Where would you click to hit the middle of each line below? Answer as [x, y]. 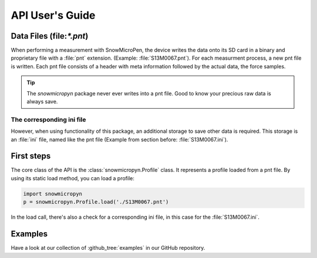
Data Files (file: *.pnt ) [50, 36]
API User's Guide [53, 15]
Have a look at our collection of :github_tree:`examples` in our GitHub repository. [108, 248]
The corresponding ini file [48, 119]
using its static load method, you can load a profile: [72, 178]
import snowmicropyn [53, 194]
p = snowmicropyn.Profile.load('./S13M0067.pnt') [96, 202]
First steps [31, 156]
